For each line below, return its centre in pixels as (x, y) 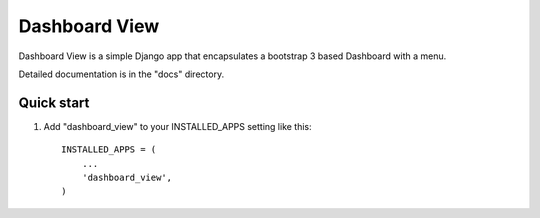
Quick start (54, 102)
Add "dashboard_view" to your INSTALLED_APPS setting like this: (177, 126)
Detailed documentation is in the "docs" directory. (121, 74)
